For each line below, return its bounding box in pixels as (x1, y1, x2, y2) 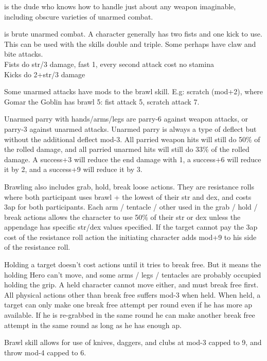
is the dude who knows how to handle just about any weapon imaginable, (4, 1, 236, 11)
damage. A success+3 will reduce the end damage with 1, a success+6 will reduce (4, 153, 261, 164)
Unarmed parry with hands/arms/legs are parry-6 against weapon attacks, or (4, 113, 248, 124)
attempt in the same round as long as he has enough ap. (4, 319, 182, 330)
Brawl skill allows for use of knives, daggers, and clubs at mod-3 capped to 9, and (4, 337, 262, 348)
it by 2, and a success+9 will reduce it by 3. (4, 164, 143, 175)
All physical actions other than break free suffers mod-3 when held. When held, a (4, 289, 261, 300)
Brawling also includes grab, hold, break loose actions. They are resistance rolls (4, 181, 254, 192)
